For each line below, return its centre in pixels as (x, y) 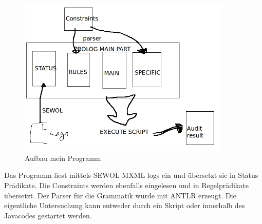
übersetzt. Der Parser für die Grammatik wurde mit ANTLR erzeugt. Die (120, 195)
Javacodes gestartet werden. (48, 215)
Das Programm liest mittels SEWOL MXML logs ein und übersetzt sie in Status (131, 175)
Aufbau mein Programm (63, 158)
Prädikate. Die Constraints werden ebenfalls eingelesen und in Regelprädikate (126, 185)
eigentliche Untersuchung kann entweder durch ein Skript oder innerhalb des (125, 205)
